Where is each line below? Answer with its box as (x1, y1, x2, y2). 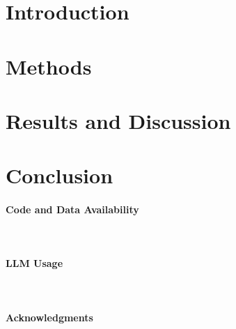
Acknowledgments (6, 309, 93, 324)
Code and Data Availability (6, 202, 139, 217)
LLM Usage (6, 256, 63, 270)
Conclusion (6, 161, 113, 190)
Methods (6, 52, 92, 80)
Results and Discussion (6, 106, 231, 135)
